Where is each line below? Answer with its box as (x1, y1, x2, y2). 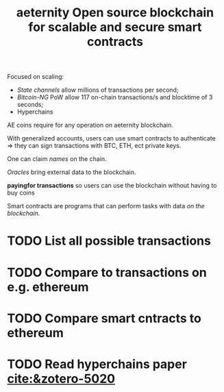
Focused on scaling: (7, 73, 64, 81)
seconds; (16, 101, 44, 109)
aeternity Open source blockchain (16, 5, 214, 21)
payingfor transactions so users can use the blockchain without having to (7, 182, 217, 190)
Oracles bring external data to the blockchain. (7, 168, 136, 176)
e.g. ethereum (7, 279, 89, 295)
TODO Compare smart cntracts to (7, 310, 202, 326)
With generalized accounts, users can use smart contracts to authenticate (7, 134, 216, 143)
